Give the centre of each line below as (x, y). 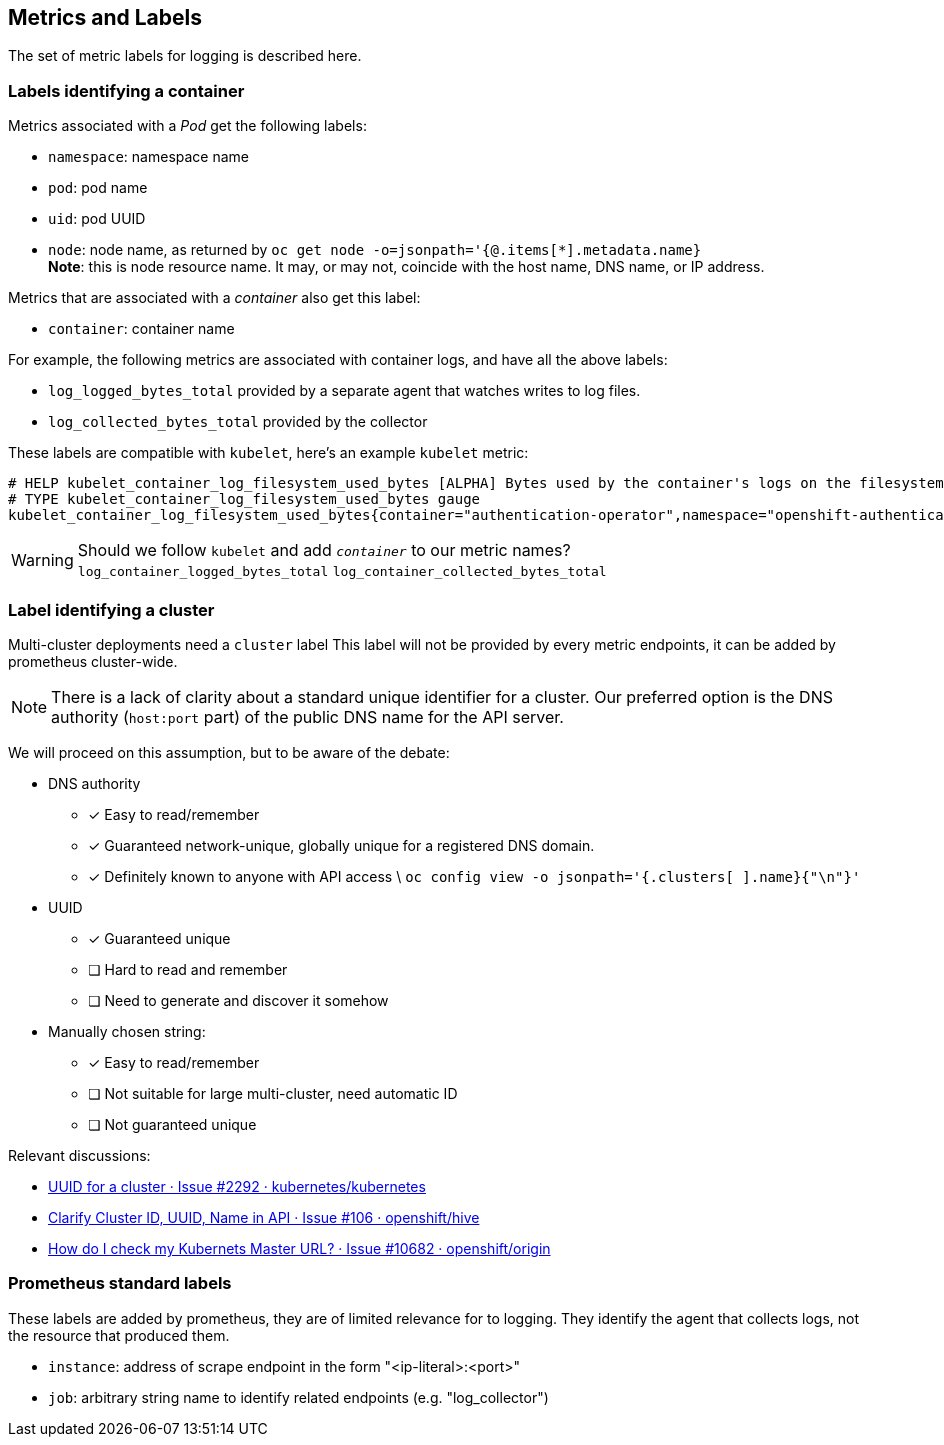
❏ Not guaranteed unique (172, 1124)
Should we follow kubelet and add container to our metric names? (324, 550)
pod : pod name (98, 188)
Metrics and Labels (105, 17)
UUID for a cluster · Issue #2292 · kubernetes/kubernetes (237, 1186)
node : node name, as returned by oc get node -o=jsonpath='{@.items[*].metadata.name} (375, 250)
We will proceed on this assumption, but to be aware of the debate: (229, 752)
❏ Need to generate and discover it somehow (238, 1000)
